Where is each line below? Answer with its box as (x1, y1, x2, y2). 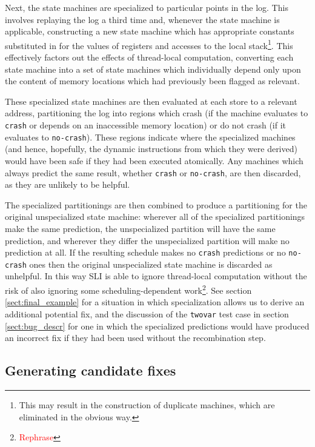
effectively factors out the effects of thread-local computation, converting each (5, 51, 294, 64)
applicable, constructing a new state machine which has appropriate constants (5, 25, 294, 38)
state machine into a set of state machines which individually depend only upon (5, 62, 301, 75)
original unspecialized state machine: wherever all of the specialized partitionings (5, 210, 305, 223)
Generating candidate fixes (5, 361, 176, 380)
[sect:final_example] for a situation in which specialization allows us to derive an (5, 296, 305, 308)
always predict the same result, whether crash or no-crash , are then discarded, (5, 166, 301, 179)
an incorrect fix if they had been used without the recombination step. (5, 331, 266, 344)
